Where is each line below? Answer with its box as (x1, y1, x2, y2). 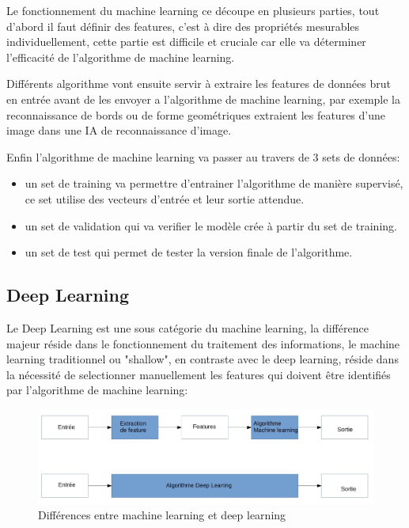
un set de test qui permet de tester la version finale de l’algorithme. (25, 244, 353, 260)
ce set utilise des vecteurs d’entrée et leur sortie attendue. (25, 190, 305, 207)
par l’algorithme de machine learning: (6, 382, 188, 398)
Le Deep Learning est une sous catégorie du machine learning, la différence (6, 319, 369, 336)
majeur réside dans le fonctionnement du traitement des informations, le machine (6, 335, 400, 351)
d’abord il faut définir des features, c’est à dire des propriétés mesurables (6, 17, 360, 34)
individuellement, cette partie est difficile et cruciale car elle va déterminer (6, 33, 366, 50)
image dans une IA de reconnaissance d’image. (6, 122, 232, 139)
